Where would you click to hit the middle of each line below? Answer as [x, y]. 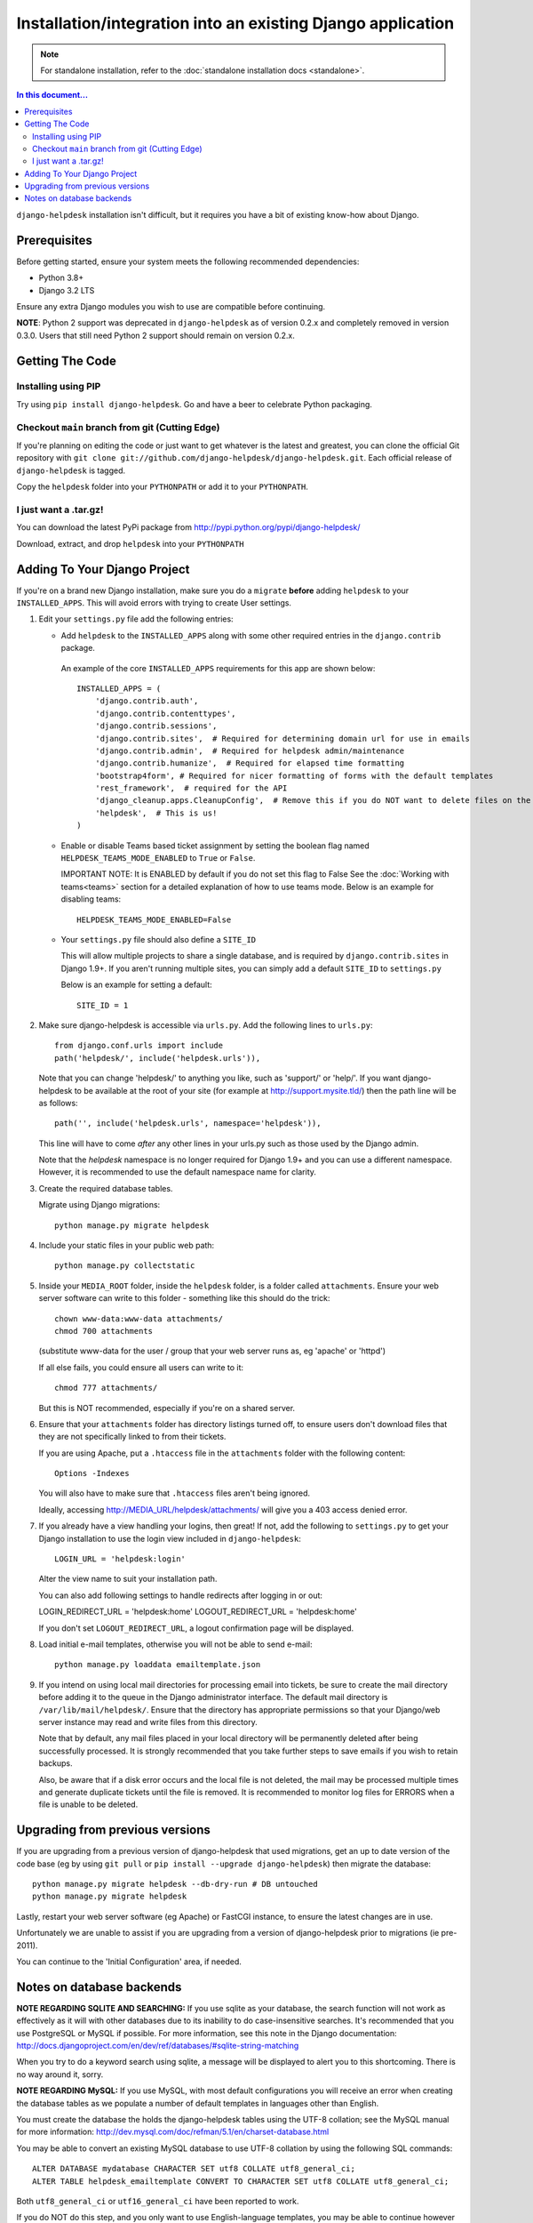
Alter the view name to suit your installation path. [128, 1579]
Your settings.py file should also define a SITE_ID [159, 939]
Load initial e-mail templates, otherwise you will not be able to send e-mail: [175, 1644]
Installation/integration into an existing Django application [235, 23]
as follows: [59, 1103]
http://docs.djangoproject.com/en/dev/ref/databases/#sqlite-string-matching [158, 2046]
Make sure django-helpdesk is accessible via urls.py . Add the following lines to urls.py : [206, 1025]
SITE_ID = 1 [103, 1005]
